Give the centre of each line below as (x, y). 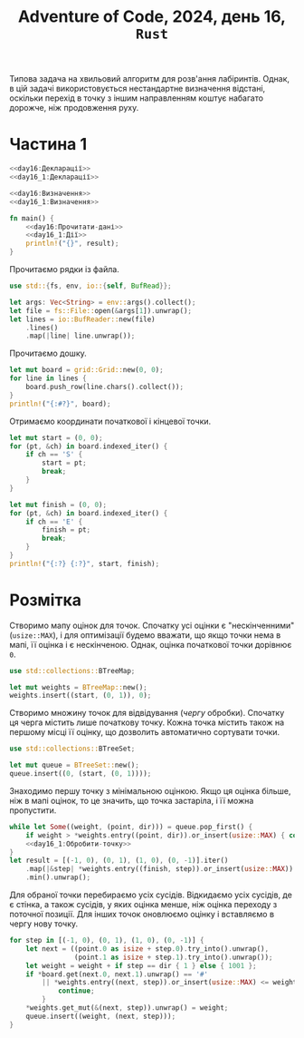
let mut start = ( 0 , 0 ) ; (56, 437)
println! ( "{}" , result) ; (72, 244)
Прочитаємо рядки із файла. (64, 269)
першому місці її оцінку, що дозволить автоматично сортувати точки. (145, 732)
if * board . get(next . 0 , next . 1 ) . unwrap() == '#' (117, 974)
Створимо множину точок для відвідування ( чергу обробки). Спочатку (147, 713)
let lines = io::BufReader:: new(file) (82, 319)
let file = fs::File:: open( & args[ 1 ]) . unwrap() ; (101, 310)
